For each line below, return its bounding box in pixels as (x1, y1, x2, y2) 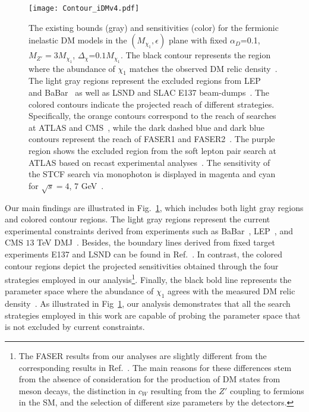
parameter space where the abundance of (5, 285, 154, 297)
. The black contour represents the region (120, 49, 271, 61)
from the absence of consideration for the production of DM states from (18, 373, 280, 385)
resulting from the (150, 384, 216, 397)
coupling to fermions (229, 384, 304, 397)
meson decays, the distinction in (18, 384, 136, 397)
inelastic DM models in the (29, 34, 127, 46)
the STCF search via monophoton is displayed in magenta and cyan (29, 168, 276, 180)
